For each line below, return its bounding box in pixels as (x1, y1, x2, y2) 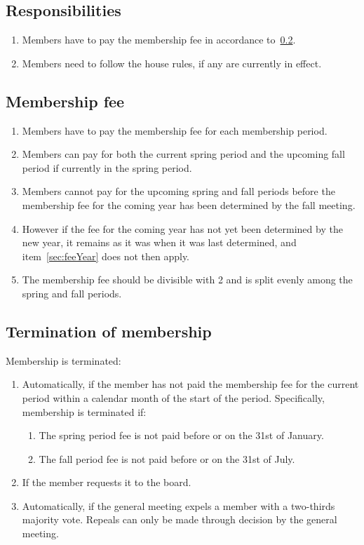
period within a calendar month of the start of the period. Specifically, (22, 390, 325, 405)
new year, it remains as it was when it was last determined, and (22, 235, 297, 250)
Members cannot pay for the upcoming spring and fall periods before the (22, 184, 335, 199)
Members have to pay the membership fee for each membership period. (22, 123, 328, 137)
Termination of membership (6, 320, 212, 342)
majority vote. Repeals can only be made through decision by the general (22, 512, 337, 527)
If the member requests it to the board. (22, 475, 191, 490)
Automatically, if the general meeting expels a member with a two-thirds (22, 498, 335, 513)
